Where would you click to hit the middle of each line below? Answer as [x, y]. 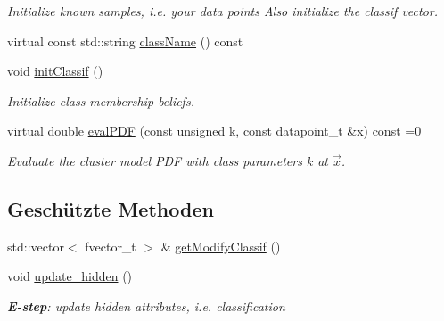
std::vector [36, 246]
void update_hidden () [70, 276]
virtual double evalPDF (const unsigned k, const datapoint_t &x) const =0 [214, 131]
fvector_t [111, 246]
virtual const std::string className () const [125, 41]
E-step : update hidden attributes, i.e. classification [146, 305]
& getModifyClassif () [221, 246]
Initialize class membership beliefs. [101, 100]
